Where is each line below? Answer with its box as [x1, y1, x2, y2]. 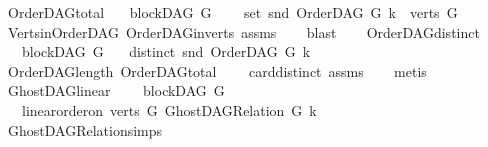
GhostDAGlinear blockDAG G [7, 80, 225, 101]
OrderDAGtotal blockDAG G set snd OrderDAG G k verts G [7, 2, 458, 22]
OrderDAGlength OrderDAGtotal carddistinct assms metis [7, 60, 427, 81]
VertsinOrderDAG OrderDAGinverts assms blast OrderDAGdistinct [7, 21, 480, 42]
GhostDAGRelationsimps [7, 119, 163, 140]
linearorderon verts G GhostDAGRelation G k [21, 99, 317, 120]
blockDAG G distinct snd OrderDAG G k [21, 41, 311, 62]
